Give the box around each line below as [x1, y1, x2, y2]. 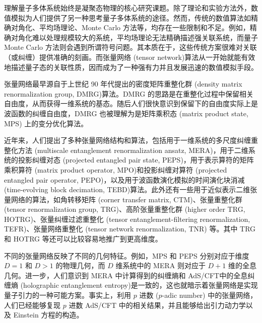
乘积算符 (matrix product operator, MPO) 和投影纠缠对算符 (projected [4, 164, 227, 175]
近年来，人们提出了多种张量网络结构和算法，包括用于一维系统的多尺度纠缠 [4, 135, 251, 145]
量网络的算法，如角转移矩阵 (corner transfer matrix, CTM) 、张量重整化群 [4, 194, 242, 204]
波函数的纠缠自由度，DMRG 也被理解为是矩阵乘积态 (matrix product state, [4, 108, 248, 118]
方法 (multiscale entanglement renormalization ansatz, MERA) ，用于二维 [18, 144, 248, 155]
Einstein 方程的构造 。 [13, 309, 84, 320]
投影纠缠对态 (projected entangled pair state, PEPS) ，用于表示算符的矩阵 [18, 154, 254, 165]
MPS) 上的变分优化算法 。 [4, 118, 88, 128]
